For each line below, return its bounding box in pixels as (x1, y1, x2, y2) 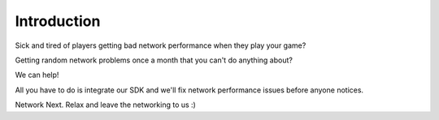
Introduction (15, 12, 101, 30)
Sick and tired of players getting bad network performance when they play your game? (15, 41, 306, 50)
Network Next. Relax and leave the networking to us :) (15, 100, 197, 109)
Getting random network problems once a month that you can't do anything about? (15, 55, 293, 65)
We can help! (15, 70, 59, 80)
